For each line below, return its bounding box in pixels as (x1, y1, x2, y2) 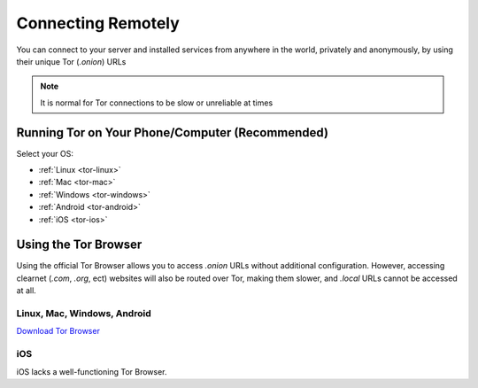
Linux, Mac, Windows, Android (16, 307, 151, 320)
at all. (16, 285, 37, 296)
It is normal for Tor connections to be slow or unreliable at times (40, 97, 274, 108)
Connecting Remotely (16, 13, 181, 33)
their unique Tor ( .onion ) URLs (16, 56, 127, 66)
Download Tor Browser (16, 326, 101, 337)
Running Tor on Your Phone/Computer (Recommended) (16, 125, 329, 140)
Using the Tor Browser (16, 237, 143, 252)
